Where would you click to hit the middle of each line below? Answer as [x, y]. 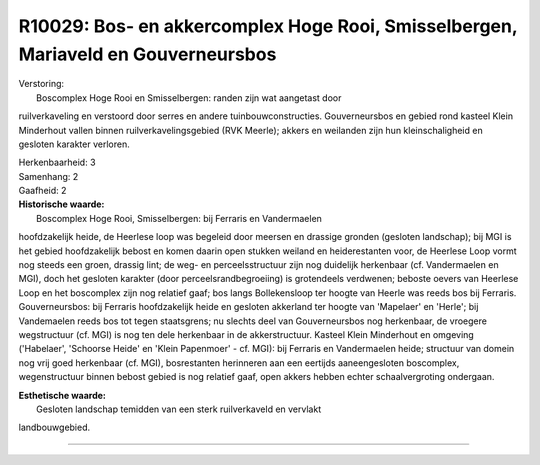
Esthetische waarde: [62, 395]
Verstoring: [41, 84]
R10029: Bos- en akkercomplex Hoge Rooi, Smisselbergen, [268, 26]
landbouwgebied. [54, 427]
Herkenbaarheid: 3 [57, 162]
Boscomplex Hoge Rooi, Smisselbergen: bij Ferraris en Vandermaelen [179, 218]
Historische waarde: [61, 204]
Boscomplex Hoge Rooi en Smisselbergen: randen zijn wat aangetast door [189, 97]
